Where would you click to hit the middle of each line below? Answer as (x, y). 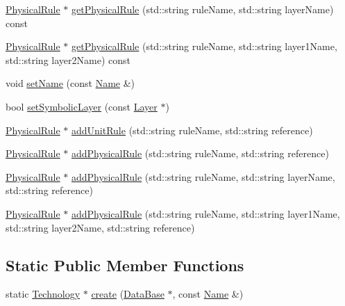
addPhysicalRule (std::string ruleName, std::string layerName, (203, 176)
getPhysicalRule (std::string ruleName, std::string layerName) (202, 9)
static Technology (43, 294)
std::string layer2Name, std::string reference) (100, 227)
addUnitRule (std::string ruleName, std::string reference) (192, 130)
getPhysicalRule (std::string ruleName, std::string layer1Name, (204, 46)
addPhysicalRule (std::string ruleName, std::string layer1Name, (205, 213)
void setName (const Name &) (70, 83)
